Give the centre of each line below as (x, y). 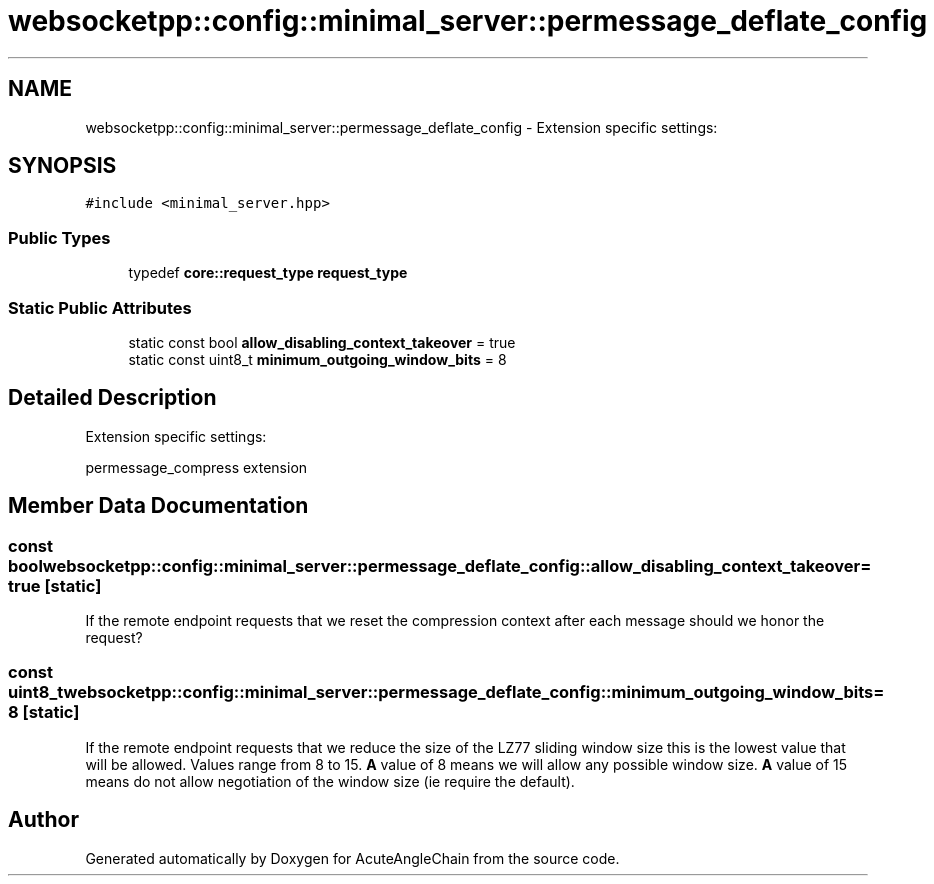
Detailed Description (112, 398)
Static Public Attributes (100, 307)
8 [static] (44, 712)
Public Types (59, 237)
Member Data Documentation (158, 506)
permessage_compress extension (196, 467)
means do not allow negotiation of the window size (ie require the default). (330, 781)
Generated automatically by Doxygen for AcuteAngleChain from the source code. (352, 858)
